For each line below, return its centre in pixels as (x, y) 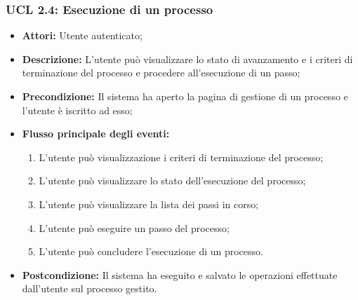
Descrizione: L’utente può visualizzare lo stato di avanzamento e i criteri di (187, 59)
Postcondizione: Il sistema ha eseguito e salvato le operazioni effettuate (180, 274)
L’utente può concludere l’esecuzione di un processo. (151, 251)
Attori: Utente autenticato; (82, 35)
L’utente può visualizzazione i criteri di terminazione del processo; (181, 157)
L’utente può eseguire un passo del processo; (134, 227)
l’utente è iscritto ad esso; (77, 110)
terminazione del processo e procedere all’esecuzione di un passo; (161, 73)
